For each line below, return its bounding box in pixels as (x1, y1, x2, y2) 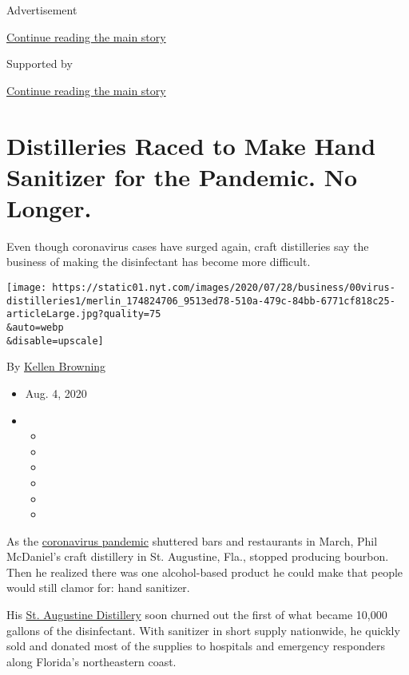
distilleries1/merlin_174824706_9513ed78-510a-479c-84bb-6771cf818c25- (6, 295, 395, 307)
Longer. (6, 191, 92, 224)
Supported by (6, 55, 73, 72)
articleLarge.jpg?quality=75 (6, 308, 161, 320)
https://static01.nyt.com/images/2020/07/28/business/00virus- (52, 282, 395, 294)
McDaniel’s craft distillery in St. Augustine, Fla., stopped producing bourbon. (6, 548, 389, 565)
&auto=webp (6, 322, 64, 334)
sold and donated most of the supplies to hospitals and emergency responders (6, 637, 386, 654)
